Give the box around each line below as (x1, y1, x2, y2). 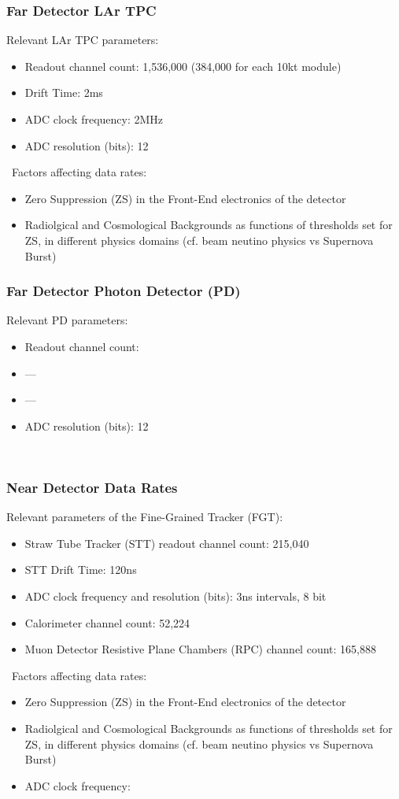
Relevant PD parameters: (6, 312, 128, 328)
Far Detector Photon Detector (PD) (6, 281, 241, 301)
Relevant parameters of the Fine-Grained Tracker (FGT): (6, 509, 283, 525)
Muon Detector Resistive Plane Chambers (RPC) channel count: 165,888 (24, 641, 376, 657)
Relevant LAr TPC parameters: (6, 31, 159, 48)
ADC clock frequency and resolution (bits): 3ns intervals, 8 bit (24, 587, 327, 604)
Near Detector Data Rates (6, 477, 178, 497)
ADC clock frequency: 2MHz (24, 111, 164, 127)
